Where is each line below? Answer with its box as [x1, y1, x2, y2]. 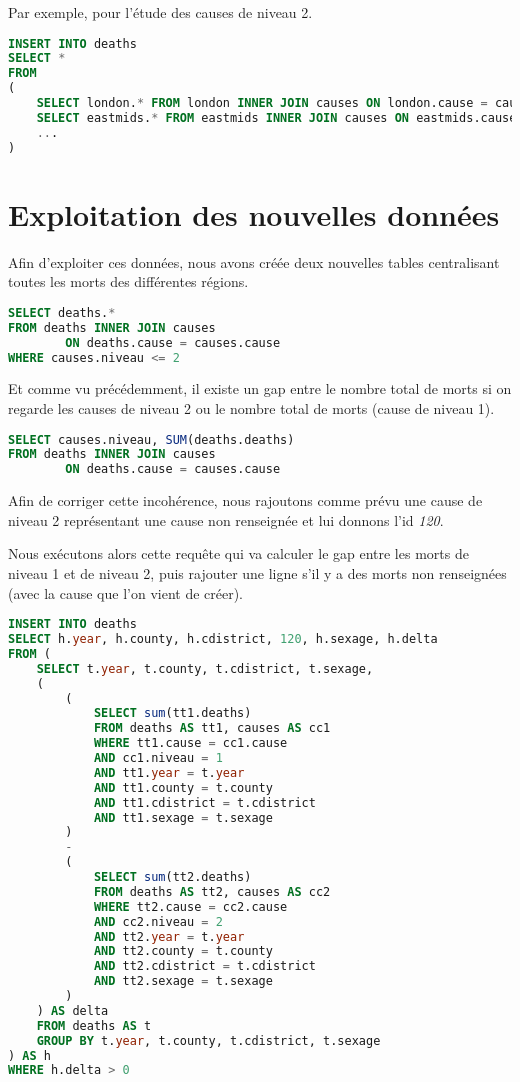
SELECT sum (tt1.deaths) [93, 706, 252, 721]
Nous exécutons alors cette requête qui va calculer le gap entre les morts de [8, 543, 469, 564]
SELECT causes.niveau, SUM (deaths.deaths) [8, 432, 295, 447]
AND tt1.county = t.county [93, 780, 273, 795]
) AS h [8, 1048, 51, 1063]
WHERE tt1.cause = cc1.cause [93, 736, 288, 751]
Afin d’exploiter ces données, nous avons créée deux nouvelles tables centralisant [8, 251, 500, 272]
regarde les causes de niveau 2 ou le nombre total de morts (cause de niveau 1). [8, 398, 495, 418]
